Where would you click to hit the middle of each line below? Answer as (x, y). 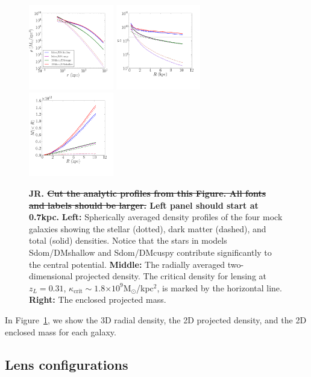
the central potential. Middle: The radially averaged (127, 264)
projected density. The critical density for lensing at (171, 276)
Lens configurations (67, 364)
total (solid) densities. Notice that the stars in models (128, 240)
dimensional (51, 276)
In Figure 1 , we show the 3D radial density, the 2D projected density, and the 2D (156, 319)
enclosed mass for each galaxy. (61, 331)
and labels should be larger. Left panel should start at (144, 205)
